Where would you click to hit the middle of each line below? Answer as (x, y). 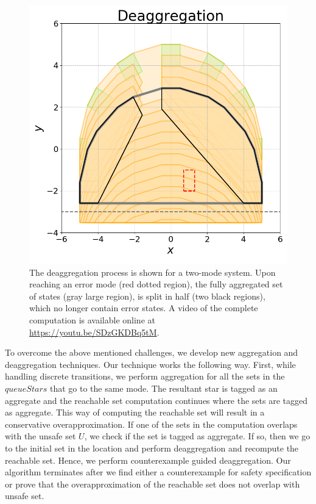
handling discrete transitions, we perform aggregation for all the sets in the (145, 376)
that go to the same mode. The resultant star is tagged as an (163, 388)
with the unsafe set (40, 436)
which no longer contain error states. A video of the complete (144, 308)
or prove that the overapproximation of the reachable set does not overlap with (153, 484)
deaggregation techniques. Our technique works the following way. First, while (150, 364)
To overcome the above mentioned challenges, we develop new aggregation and (152, 352)
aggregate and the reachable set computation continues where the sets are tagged (156, 400)
